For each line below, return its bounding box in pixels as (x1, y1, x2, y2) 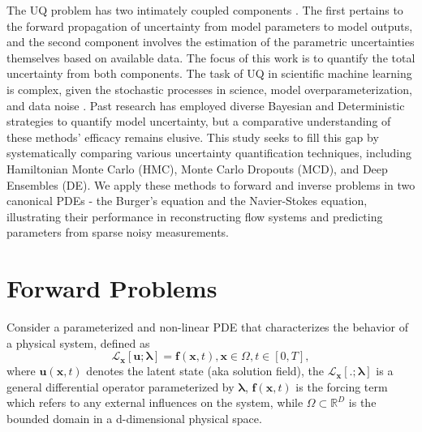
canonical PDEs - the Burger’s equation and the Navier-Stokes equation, (6, 192, 368, 209)
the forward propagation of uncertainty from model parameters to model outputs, (6, 17, 413, 34)
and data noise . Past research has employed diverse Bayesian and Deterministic (6, 96, 405, 113)
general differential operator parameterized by (6, 378, 235, 395)
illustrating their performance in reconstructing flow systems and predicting (6, 207, 383, 225)
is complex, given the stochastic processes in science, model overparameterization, (6, 80, 412, 97)
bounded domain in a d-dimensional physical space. (6, 410, 262, 426)
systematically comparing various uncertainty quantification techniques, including (6, 144, 412, 161)
